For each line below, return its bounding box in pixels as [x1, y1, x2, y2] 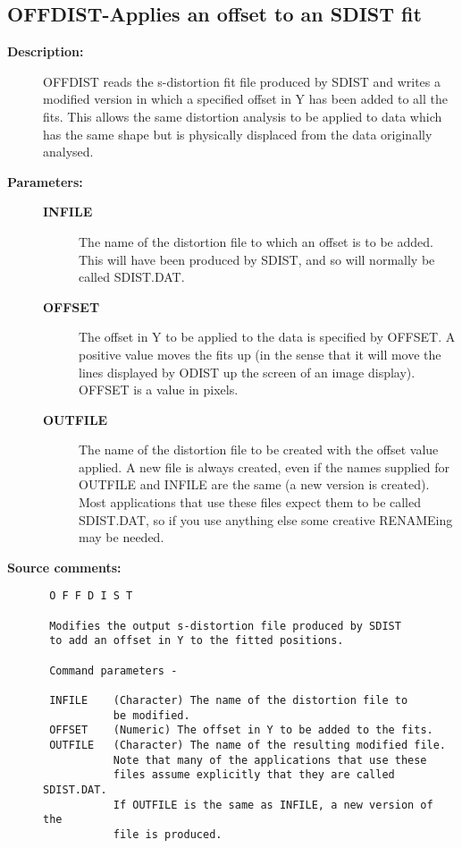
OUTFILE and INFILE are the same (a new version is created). [79, 475, 430, 494]
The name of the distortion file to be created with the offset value [79, 440, 439, 459]
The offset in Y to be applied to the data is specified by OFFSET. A [79, 327, 456, 346]
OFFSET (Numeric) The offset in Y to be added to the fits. [49, 724, 433, 737]
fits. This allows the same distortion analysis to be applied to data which [43, 106, 442, 125]
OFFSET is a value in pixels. [79, 380, 239, 399]
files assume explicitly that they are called [113, 768, 395, 782]
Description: [7, 42, 84, 61]
